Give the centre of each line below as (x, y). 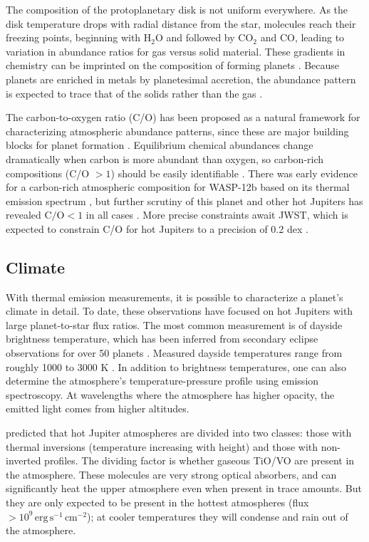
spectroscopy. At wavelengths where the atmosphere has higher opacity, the (170, 394)
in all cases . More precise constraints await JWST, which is (217, 215)
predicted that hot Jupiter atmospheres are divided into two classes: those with (179, 433)
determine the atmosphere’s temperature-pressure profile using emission (162, 381)
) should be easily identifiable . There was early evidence (234, 173)
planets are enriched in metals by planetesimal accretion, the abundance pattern (181, 79)
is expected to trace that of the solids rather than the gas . (134, 93)
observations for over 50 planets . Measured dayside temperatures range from (174, 353)
